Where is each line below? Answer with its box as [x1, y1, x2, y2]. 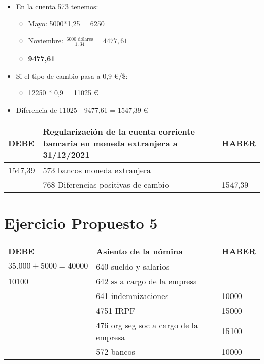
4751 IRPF [96, 304, 135, 316]
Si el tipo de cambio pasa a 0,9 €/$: [16, 70, 128, 81]
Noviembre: [28, 35, 63, 46]
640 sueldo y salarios [96, 260, 170, 272]
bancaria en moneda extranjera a [43, 137, 178, 149]
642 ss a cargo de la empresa [96, 275, 197, 287]
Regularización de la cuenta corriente [43, 125, 195, 138]
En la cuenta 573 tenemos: [16, 1, 98, 11]
